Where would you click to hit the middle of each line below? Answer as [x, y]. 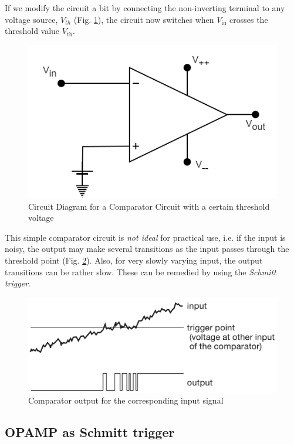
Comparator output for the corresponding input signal [126, 400]
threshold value [32, 31]
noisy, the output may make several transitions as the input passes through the [147, 249]
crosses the [249, 19]
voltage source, [31, 19]
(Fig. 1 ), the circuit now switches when [144, 19]
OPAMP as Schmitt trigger [90, 432]
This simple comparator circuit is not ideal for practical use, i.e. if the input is [145, 237]
